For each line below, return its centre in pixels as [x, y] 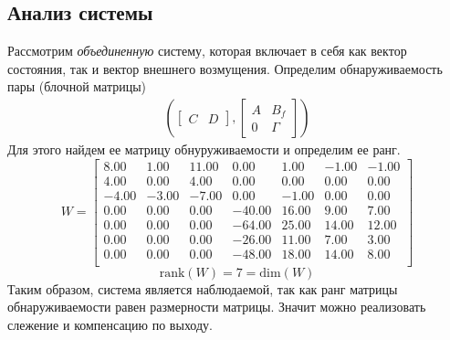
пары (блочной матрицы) [77, 86]
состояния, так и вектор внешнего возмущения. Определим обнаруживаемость [225, 68]
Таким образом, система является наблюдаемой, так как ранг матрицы [203, 288]
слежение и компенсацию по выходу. [110, 325]
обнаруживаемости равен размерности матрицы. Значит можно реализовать [217, 307]
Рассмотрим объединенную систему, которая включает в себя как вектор [207, 51]
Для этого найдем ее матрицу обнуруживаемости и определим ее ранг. [204, 149]
